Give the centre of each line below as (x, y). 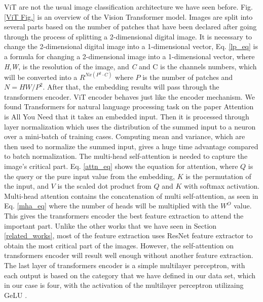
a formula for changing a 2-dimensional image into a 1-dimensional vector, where (129, 56)
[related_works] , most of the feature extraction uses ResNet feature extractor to (128, 235)
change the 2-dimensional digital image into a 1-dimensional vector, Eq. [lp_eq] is (131, 46)
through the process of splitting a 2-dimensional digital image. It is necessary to (128, 36)
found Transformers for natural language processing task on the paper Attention (129, 106)
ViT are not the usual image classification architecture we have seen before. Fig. (128, 7)
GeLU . (16, 295)
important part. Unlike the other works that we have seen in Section (110, 225)
